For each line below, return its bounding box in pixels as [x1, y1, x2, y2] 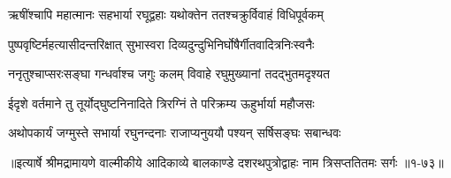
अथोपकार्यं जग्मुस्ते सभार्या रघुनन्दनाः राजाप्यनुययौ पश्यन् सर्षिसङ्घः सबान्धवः [8, 123, 341, 142]
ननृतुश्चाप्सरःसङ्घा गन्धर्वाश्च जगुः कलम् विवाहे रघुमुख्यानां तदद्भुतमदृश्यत [8, 64, 330, 83]
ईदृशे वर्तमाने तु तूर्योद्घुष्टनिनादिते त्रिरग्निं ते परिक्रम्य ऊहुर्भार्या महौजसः [8, 93, 315, 112]
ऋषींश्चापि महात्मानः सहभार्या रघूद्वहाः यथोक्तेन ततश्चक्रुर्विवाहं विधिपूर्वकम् [8, 5, 324, 23]
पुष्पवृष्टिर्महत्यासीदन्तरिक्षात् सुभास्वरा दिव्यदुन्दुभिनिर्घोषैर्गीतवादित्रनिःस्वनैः [8, 34, 315, 53]
